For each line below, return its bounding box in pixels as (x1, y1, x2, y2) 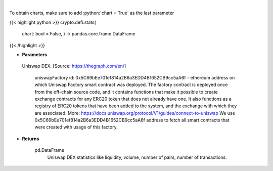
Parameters (22, 51, 48, 58)
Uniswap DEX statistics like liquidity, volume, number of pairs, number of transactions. (47, 154, 227, 160)
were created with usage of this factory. (34, 124, 118, 130)
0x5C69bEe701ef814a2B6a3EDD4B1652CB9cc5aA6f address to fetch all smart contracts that (34, 117, 230, 123)
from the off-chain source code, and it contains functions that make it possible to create (34, 89, 218, 95)
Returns (22, 136, 39, 142)
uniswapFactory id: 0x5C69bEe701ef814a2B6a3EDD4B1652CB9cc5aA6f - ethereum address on (34, 74, 235, 80)
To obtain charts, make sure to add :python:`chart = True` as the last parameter (9, 10, 174, 16)
